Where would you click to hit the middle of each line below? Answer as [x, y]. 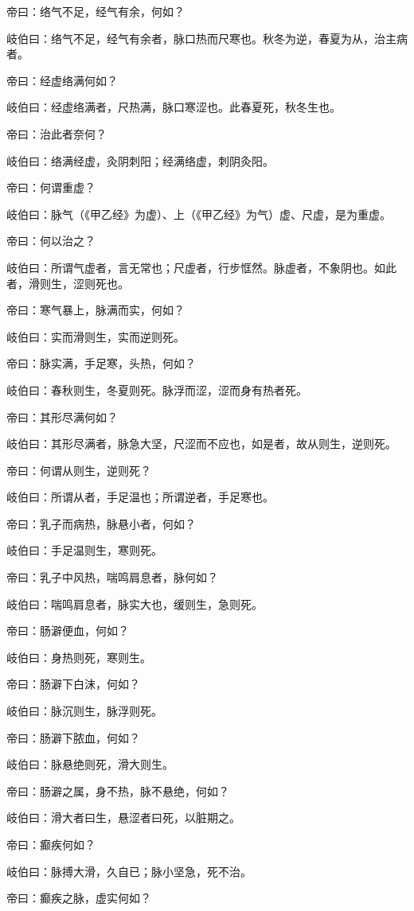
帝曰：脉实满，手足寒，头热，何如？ [101, 363]
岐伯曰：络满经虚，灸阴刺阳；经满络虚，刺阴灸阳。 [140, 160]
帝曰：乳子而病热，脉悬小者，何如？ [101, 523]
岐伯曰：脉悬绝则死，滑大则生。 [90, 764]
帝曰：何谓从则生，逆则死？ [79, 470]
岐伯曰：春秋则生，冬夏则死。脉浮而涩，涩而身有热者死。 [157, 389]
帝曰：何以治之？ [51, 241]
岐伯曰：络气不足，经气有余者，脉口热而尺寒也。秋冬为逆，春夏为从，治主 [201, 38]
